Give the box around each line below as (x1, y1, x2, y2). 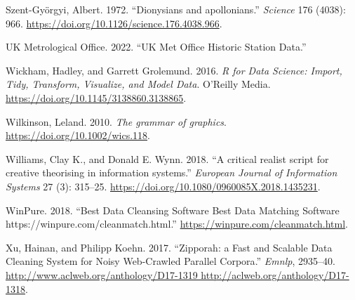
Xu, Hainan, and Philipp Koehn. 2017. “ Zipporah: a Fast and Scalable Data (6, 240, 333, 254)
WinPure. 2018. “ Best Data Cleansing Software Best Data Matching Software (6, 202, 340, 217)
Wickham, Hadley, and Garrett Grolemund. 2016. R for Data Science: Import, (6, 63, 342, 77)
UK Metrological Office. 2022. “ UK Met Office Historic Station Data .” (6, 39, 307, 54)
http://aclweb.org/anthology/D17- (201, 267, 349, 282)
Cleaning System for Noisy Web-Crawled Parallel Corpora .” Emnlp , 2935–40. (6, 254, 335, 268)
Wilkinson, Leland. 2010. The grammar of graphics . (6, 114, 227, 129)
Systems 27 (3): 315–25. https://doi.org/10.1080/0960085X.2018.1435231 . (6, 178, 321, 193)
